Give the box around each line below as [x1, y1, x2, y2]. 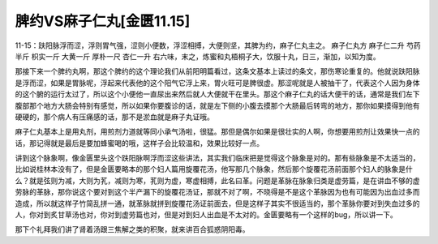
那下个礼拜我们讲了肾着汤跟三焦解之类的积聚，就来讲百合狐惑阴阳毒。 [15, 225, 250, 234]
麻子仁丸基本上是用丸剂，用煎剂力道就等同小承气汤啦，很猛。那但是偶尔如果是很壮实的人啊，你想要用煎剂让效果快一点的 [15, 126, 420, 137]
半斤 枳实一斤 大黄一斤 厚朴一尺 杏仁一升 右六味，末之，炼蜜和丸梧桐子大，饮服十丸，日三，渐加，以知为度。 [15, 51, 380, 61]
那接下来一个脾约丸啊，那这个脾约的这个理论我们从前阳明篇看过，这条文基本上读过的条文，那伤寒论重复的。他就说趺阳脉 [15, 66, 420, 76]
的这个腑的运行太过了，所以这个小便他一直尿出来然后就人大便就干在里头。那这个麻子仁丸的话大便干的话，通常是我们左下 [15, 89, 420, 99]
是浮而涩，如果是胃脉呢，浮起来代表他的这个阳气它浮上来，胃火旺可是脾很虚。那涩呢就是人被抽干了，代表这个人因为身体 [15, 78, 420, 88]
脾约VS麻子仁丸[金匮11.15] [15, 12, 191, 30]
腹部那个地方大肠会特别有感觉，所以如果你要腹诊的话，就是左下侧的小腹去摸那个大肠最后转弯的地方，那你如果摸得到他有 [15, 101, 420, 110]
